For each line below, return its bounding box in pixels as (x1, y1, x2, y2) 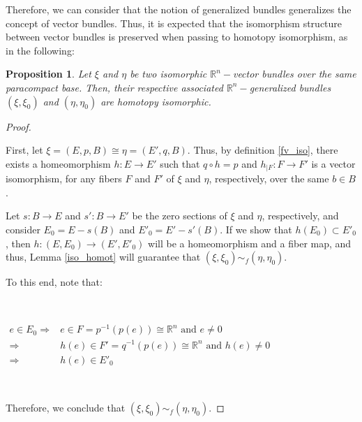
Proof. (6, 119, 31, 133)
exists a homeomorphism (6, 156, 111, 170)
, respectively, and (262, 208, 339, 223)
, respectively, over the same (209, 171, 329, 186)
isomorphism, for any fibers (6, 171, 122, 186)
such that (160, 156, 200, 170)
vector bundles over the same (232, 66, 356, 81)
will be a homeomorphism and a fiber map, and (148, 235, 352, 250)
